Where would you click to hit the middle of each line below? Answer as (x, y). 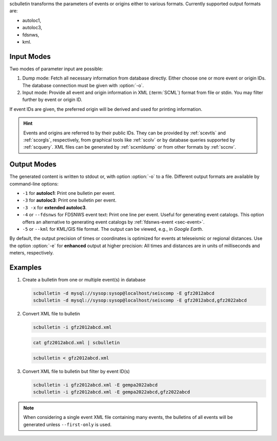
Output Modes (33, 164)
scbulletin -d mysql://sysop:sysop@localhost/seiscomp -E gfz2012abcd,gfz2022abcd (140, 300)
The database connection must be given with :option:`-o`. (83, 85)
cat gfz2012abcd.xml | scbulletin (76, 343)
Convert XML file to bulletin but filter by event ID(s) (76, 371)
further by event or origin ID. (52, 99)
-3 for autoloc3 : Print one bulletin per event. (69, 201)
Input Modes (30, 56)
